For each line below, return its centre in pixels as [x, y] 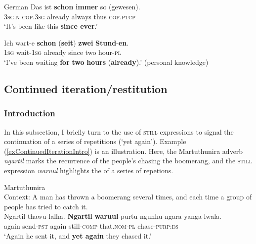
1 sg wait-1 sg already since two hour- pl [63, 52]
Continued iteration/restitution [86, 88]
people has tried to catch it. [46, 206]
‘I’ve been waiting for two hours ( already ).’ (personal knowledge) [106, 62]
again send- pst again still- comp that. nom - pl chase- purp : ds [91, 225]
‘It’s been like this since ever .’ [51, 26]
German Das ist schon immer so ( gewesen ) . [72, 6]
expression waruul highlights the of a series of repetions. [89, 170]
